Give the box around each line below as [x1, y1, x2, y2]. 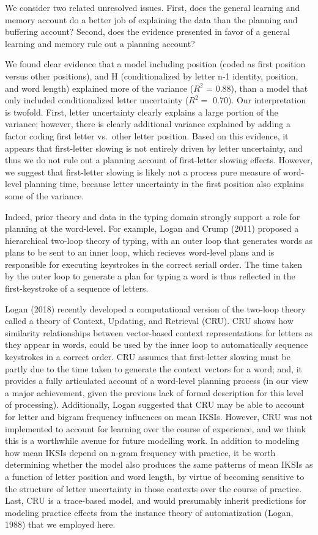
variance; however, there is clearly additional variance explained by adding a [5, 117, 290, 130]
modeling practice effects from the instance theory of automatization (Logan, [5, 506, 294, 518]
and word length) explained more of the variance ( [5, 81, 194, 94]
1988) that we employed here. [5, 518, 116, 531]
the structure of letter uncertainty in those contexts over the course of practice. [5, 482, 302, 495]
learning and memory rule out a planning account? [5, 37, 195, 50]
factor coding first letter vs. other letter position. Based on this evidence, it [5, 129, 289, 142]
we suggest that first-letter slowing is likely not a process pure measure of [5, 165, 280, 178]
